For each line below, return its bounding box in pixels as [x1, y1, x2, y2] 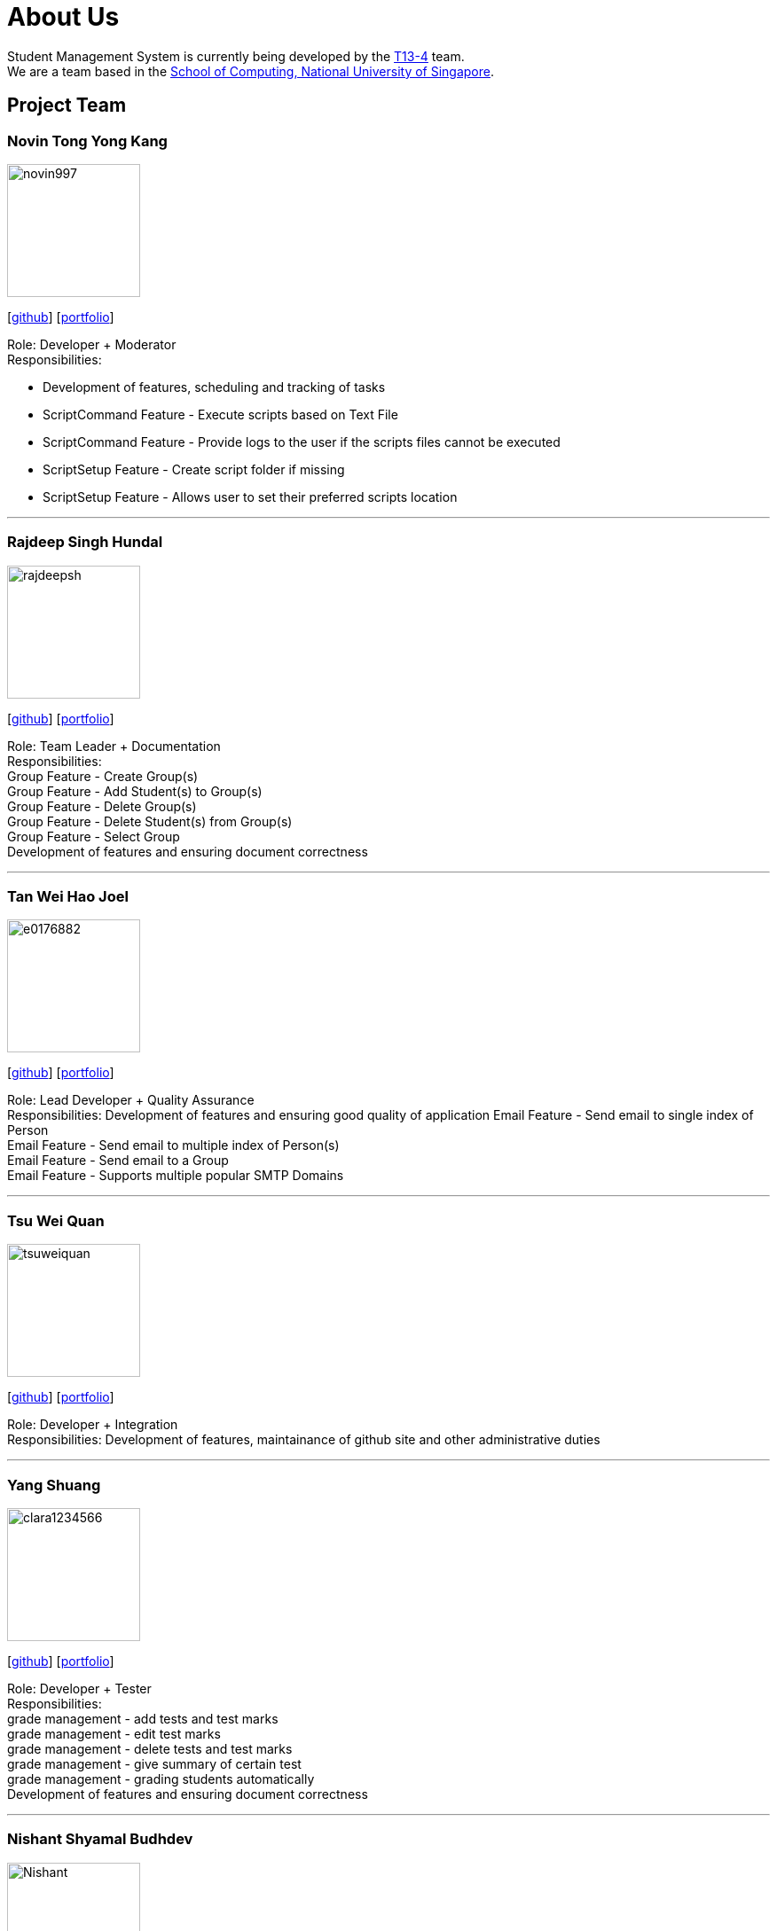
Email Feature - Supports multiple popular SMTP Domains [7, 1168, 344, 1184]
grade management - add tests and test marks [7, 1710, 279, 1726]
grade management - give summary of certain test [7, 1755, 302, 1771]
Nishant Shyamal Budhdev [7, 1830, 193, 1849]
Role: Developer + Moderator [7, 336, 177, 352]
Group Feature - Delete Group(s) [7, 798, 197, 814]
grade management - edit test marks [7, 1725, 221, 1741]
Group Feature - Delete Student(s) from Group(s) [7, 813, 293, 829]
